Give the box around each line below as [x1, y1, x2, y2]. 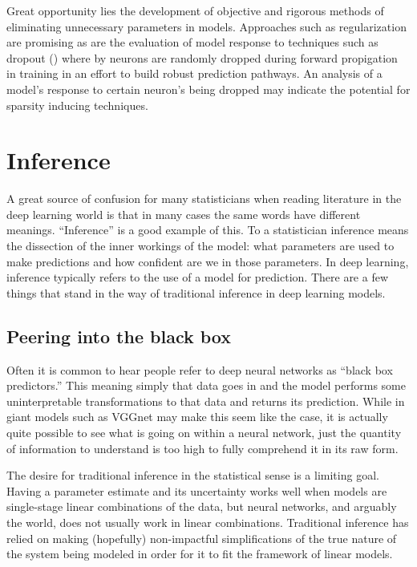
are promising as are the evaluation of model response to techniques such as [6, 34, 379, 51]
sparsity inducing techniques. [6, 96, 148, 113]
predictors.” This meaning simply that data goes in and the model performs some [6, 377, 406, 394]
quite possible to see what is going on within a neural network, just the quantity [6, 424, 402, 441]
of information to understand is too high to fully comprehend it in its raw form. [6, 439, 399, 456]
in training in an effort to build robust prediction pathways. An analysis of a [6, 65, 383, 82]
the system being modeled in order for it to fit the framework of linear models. [6, 545, 393, 562]
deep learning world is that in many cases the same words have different [6, 205, 361, 222]
